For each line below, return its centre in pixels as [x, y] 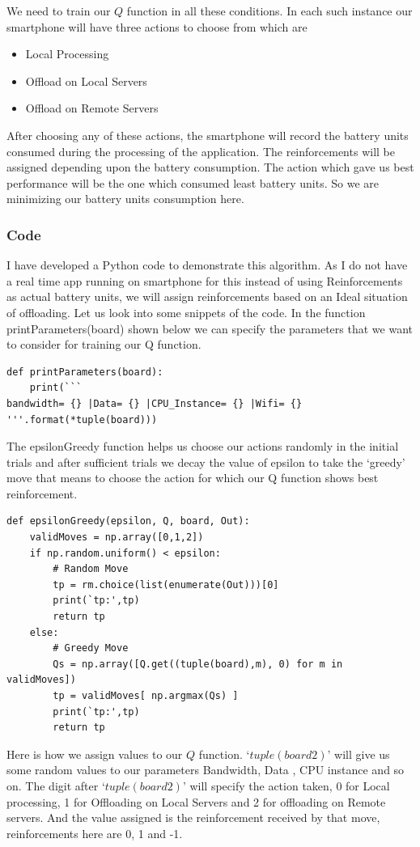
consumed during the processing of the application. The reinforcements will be [201, 151]
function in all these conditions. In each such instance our [269, 11]
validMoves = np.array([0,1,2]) [117, 538]
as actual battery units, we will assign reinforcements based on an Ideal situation [207, 296]
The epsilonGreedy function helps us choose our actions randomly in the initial [203, 446]
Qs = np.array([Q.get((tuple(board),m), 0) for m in [198, 664]
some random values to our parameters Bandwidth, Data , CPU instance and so [206, 770]
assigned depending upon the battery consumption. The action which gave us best [210, 167]
